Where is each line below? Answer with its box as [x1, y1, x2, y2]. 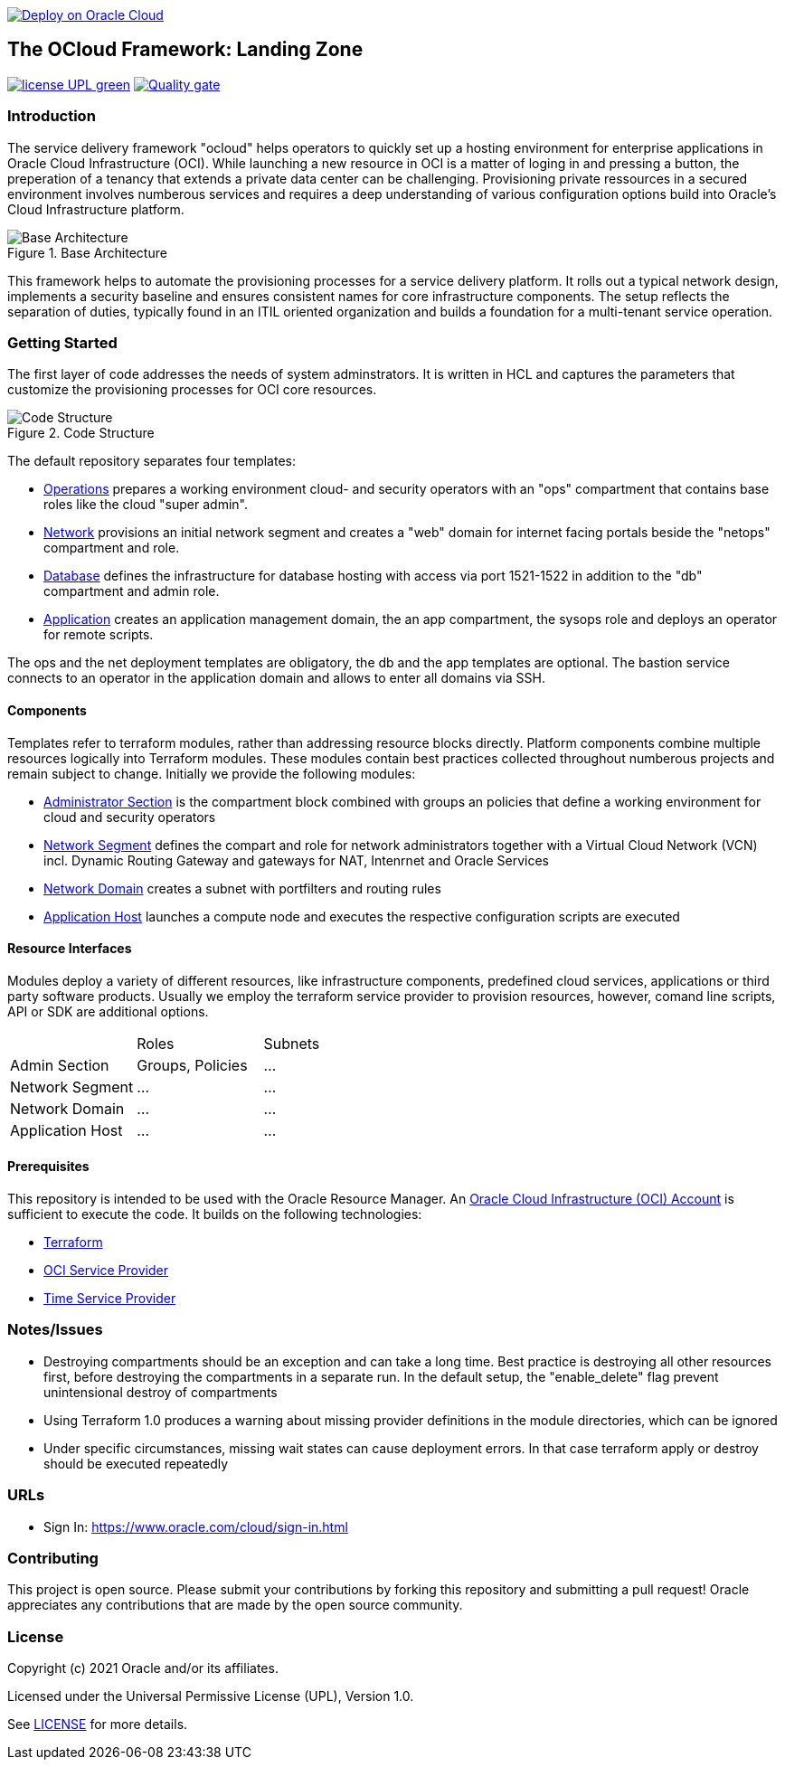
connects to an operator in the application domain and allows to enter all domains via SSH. [7, 670, 545, 686]
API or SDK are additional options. [7, 1003, 209, 1019]
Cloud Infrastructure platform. [7, 201, 184, 217]
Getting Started [7, 333, 118, 352]
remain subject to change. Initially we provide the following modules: [7, 765, 416, 781]
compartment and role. [43, 540, 180, 556]
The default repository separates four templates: [7, 453, 297, 469]
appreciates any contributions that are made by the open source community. [7, 1597, 463, 1613]
